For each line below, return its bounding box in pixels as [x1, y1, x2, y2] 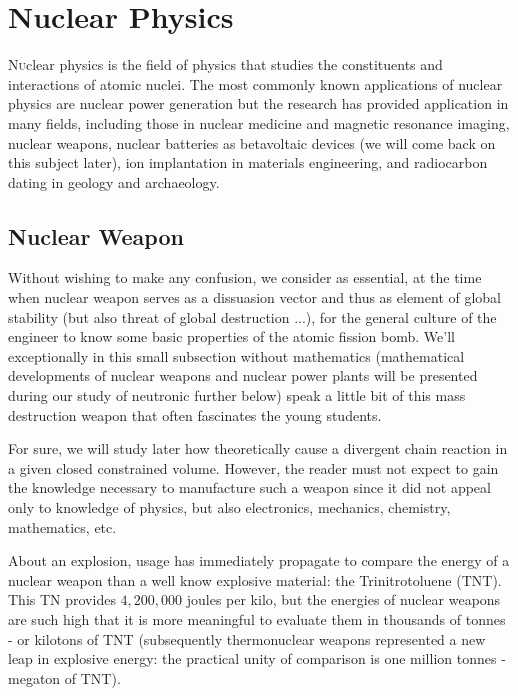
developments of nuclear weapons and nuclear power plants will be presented [8, 365, 478, 386]
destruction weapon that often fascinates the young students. [8, 404, 382, 425]
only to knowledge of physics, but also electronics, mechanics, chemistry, [8, 497, 451, 518]
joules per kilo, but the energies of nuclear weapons [186, 589, 501, 610]
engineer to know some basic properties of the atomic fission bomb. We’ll [8, 326, 455, 347]
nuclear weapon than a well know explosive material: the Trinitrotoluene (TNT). [8, 569, 502, 590]
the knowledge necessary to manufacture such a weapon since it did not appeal [8, 477, 491, 498]
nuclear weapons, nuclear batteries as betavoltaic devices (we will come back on [8, 132, 496, 153]
